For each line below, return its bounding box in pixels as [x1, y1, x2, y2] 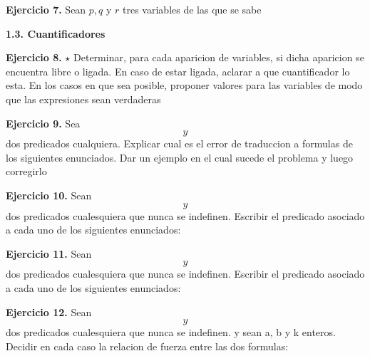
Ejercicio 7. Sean [6, 2, 86, 16]
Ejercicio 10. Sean [6, 187, 92, 202]
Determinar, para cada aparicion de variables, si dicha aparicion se [73, 50, 364, 65]
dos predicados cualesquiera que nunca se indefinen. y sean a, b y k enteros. [6, 325, 336, 340]
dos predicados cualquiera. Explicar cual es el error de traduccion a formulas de [6, 136, 353, 151]
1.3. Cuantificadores [6, 26, 106, 41]
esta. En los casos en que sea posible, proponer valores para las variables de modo [6, 78, 363, 93]
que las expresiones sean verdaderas [6, 91, 161, 106]
